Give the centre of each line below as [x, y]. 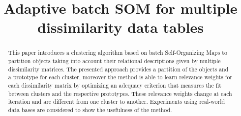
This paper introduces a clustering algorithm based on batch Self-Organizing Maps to [118, 53]
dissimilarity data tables [120, 27]
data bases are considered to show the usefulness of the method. [90, 109]
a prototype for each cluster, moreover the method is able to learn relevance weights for [120, 77]
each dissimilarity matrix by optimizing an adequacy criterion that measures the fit [115, 85]
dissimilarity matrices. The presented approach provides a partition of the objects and [118, 69]
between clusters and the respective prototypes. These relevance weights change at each [120, 93]
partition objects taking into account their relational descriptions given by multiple [114, 61]
